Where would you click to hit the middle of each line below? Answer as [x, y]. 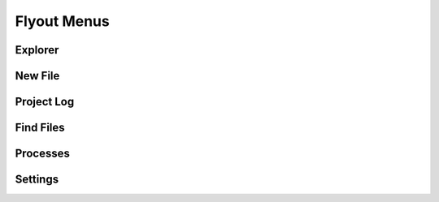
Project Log [45, 102]
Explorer [37, 50]
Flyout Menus [62, 21]
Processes [43, 154]
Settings [37, 180]
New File [37, 76]
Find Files [40, 128]
